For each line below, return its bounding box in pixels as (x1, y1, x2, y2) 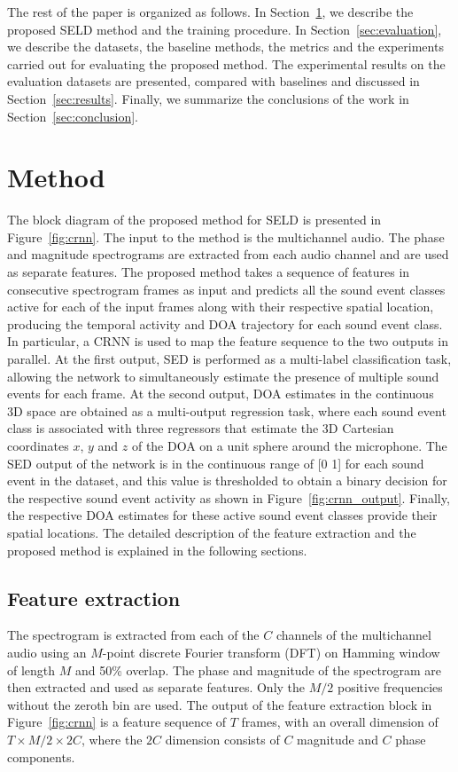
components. (7, 747, 75, 766)
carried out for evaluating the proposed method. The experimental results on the (7, 54, 446, 73)
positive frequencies (337, 678, 443, 697)
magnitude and (297, 729, 378, 748)
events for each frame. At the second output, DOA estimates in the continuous (7, 384, 434, 403)
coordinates (7, 437, 69, 454)
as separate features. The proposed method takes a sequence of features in (7, 263, 410, 281)
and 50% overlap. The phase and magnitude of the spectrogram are (74, 660, 441, 679)
